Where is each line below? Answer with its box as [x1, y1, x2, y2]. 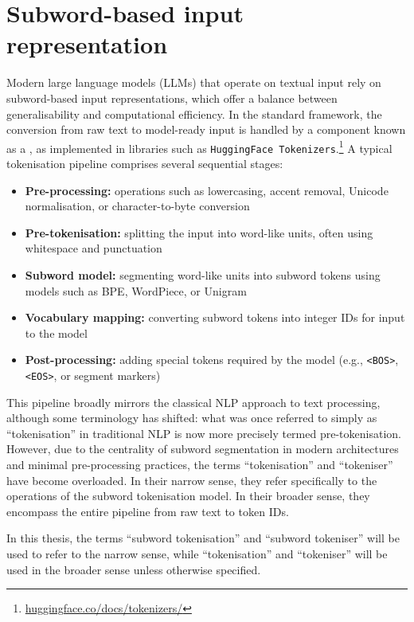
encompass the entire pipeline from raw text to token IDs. [6, 503, 289, 519]
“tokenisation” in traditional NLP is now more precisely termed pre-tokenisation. [6, 424, 401, 441]
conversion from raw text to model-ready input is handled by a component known [6, 121, 406, 138]
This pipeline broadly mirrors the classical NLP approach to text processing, [6, 393, 381, 410]
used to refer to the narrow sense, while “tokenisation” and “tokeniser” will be [6, 546, 388, 561]
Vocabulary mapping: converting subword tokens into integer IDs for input [25, 309, 405, 326]
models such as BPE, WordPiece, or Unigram [25, 282, 247, 299]
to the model [25, 324, 88, 341]
